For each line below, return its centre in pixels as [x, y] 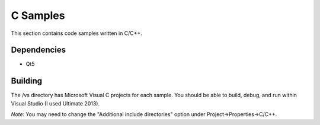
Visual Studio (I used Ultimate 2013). [55, 103]
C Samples [38, 15]
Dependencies [39, 50]
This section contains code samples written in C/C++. [76, 33]
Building [27, 81]
